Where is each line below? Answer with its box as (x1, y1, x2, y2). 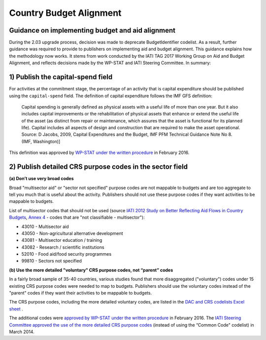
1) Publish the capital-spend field (9, 73, 113, 81)
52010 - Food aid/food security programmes (21, 251, 112, 257)
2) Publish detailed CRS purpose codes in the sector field (9, 163, 188, 171)
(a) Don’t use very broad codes (9, 176, 74, 182)
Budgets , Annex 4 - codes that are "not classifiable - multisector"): (9, 215, 145, 221)
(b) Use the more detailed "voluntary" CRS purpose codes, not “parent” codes (9, 267, 173, 273)
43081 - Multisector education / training (21, 237, 102, 243)
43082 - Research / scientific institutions (21, 244, 104, 250)
